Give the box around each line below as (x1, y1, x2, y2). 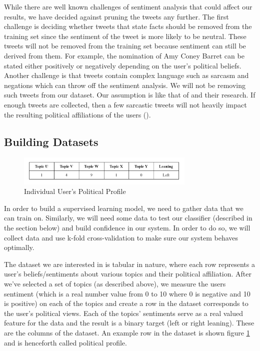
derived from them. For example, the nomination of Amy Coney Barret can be (4, 50, 244, 60)
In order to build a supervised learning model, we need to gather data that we (4, 202, 243, 213)
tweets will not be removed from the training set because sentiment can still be (4, 40, 246, 51)
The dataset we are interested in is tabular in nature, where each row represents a (4, 258, 255, 269)
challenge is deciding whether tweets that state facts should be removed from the (4, 21, 252, 31)
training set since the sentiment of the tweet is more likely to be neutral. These (4, 30, 246, 41)
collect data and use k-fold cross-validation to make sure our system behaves (4, 232, 238, 242)
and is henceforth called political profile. (4, 337, 127, 347)
